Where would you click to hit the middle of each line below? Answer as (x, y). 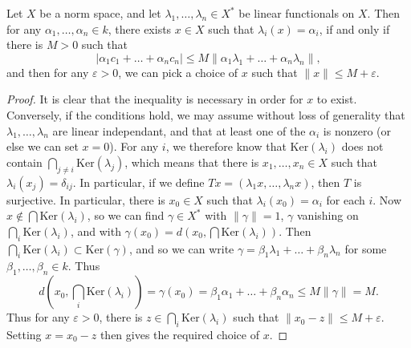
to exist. (337, 99)
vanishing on (328, 215)
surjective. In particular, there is (86, 199)
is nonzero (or (357, 130)
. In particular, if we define (138, 182)
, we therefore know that (226, 146)
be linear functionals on (297, 13)
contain (24, 162)
